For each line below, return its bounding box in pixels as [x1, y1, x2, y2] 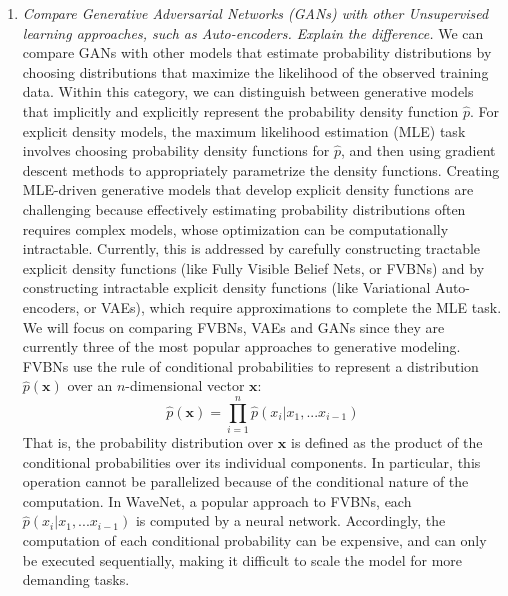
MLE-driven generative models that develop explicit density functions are [22, 179, 474, 200]
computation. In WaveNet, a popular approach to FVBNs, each [22, 490, 412, 511]
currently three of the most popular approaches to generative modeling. [22, 336, 461, 357]
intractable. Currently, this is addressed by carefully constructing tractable [22, 238, 481, 259]
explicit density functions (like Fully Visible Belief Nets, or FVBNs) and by [22, 257, 485, 278]
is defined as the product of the [291, 432, 483, 452]
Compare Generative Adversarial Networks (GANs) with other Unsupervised [22, 3, 489, 23]
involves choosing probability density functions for [22, 140, 330, 161]
